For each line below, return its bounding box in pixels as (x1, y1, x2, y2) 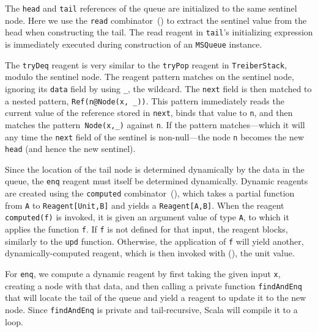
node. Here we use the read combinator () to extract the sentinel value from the (5, 13, 307, 26)
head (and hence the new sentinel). (5, 142, 136, 155)
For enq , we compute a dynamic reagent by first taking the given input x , (5, 267, 281, 280)
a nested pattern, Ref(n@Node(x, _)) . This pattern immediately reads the (5, 94, 284, 107)
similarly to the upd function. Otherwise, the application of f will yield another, (5, 234, 304, 247)
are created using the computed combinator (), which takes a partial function (5, 187, 295, 200)
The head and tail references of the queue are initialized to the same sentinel (5, 2, 297, 14)
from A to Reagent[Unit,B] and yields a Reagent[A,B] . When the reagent (5, 198, 284, 211)
